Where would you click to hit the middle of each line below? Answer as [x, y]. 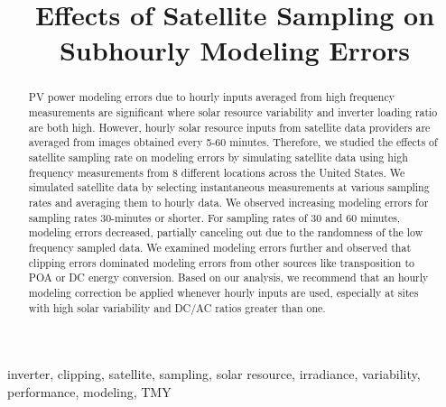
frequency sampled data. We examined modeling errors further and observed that [220, 247]
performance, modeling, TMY [89, 391]
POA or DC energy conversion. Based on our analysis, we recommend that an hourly [228, 277]
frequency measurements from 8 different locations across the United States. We [217, 172]
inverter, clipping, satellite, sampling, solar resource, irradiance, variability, [214, 374]
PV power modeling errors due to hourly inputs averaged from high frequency [212, 97]
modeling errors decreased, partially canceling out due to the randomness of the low [226, 232]
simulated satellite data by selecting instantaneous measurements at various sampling [229, 187]
